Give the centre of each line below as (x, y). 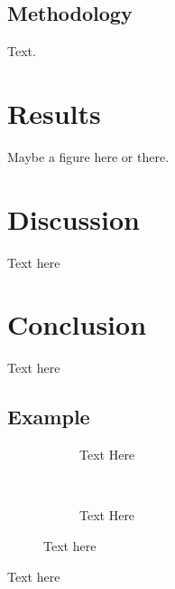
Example (49, 417)
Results (54, 113)
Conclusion (77, 324)
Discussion (74, 218)
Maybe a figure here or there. (88, 156)
